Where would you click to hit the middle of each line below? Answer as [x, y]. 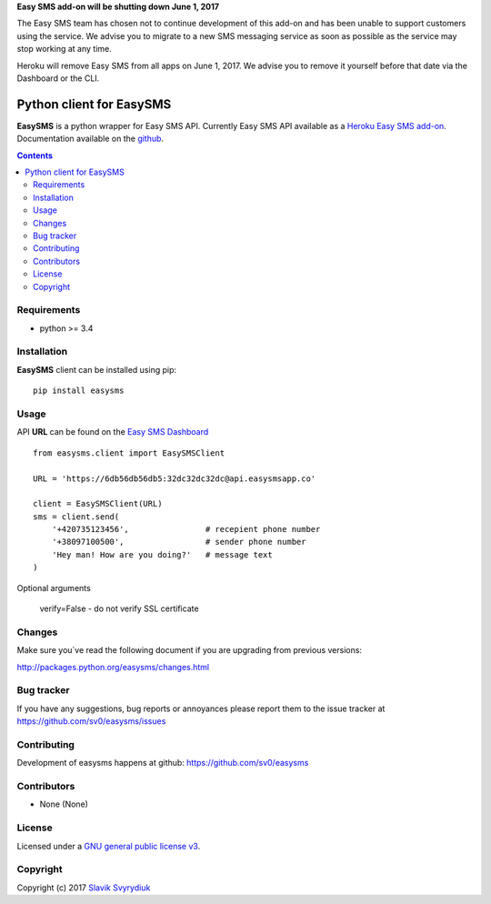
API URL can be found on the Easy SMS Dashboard [113, 432]
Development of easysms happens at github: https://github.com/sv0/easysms [163, 763]
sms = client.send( [76, 517]
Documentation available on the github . [90, 139]
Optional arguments [54, 588]
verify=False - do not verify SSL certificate [119, 608]
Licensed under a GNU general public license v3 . [109, 846]
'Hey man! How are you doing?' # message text [162, 554]
